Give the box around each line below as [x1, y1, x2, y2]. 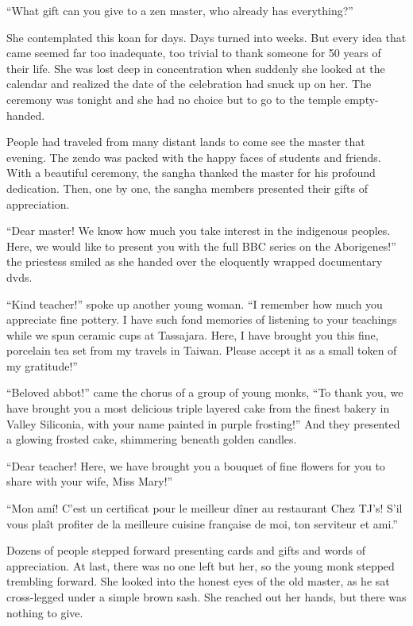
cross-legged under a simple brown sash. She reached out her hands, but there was [6, 589, 407, 605]
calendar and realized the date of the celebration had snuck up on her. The [6, 75, 372, 92]
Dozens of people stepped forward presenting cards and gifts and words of [6, 542, 365, 559]
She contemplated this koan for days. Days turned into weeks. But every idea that [6, 29, 407, 45]
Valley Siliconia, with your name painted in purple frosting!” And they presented [6, 415, 400, 432]
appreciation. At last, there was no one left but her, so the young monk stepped [6, 557, 395, 574]
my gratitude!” [6, 357, 78, 374]
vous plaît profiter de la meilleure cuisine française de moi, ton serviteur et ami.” [6, 515, 398, 532]
